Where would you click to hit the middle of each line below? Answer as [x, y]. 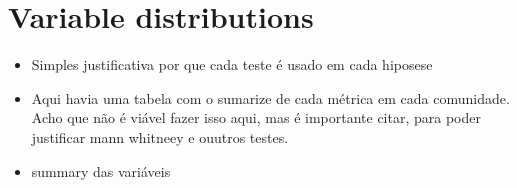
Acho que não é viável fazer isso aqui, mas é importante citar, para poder [256, 117]
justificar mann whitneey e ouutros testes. [160, 136]
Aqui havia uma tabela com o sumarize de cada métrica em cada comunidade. [270, 97]
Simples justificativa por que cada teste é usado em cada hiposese [232, 64]
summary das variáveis [101, 170]
